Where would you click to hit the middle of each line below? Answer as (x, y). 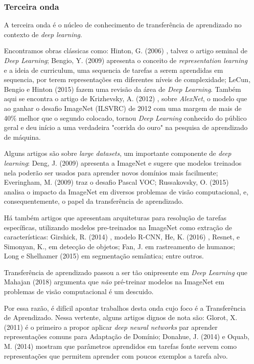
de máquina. (23, 137)
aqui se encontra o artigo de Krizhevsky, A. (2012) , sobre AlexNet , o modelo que (126, 98)
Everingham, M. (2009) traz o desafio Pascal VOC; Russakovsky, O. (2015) (116, 182)
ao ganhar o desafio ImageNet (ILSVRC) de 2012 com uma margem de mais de (123, 108)
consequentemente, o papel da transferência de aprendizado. (94, 201)
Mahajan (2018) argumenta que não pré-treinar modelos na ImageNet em (114, 282)
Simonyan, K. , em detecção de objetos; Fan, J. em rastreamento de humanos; (120, 246)
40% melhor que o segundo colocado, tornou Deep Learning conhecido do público (125, 118)
